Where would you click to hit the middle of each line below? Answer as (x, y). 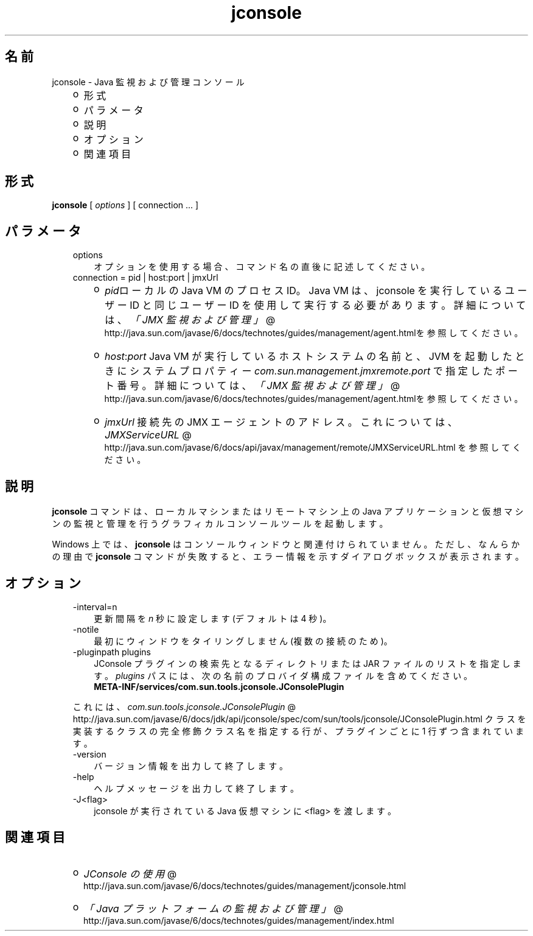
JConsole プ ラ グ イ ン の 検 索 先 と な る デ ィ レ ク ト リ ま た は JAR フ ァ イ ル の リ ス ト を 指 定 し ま (308, 663)
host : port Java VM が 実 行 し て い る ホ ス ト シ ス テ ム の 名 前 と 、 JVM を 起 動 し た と (315, 357)
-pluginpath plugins (112, 652)
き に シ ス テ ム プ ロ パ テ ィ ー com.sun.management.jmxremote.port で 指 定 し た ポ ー (311, 371)
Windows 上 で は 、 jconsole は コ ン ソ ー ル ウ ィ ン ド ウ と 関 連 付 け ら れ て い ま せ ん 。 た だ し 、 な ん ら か (286, 544)
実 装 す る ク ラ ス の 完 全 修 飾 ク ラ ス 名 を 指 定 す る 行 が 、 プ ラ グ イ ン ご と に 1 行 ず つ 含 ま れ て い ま (298, 731)
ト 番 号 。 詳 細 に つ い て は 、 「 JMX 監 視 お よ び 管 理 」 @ (253, 386)
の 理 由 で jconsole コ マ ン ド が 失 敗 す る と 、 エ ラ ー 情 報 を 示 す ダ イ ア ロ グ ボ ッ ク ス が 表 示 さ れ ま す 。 (288, 557)
